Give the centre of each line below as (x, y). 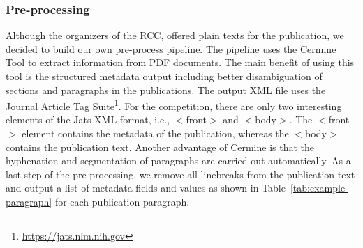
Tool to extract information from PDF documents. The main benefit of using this (180, 62)
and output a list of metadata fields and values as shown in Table (146, 188)
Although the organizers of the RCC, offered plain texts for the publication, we (175, 35)
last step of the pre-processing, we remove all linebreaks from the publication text (180, 174)
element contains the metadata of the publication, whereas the (155, 133)
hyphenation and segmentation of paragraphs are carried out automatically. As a (178, 161)
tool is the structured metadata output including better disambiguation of (164, 76)
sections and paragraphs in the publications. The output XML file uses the (166, 90)
